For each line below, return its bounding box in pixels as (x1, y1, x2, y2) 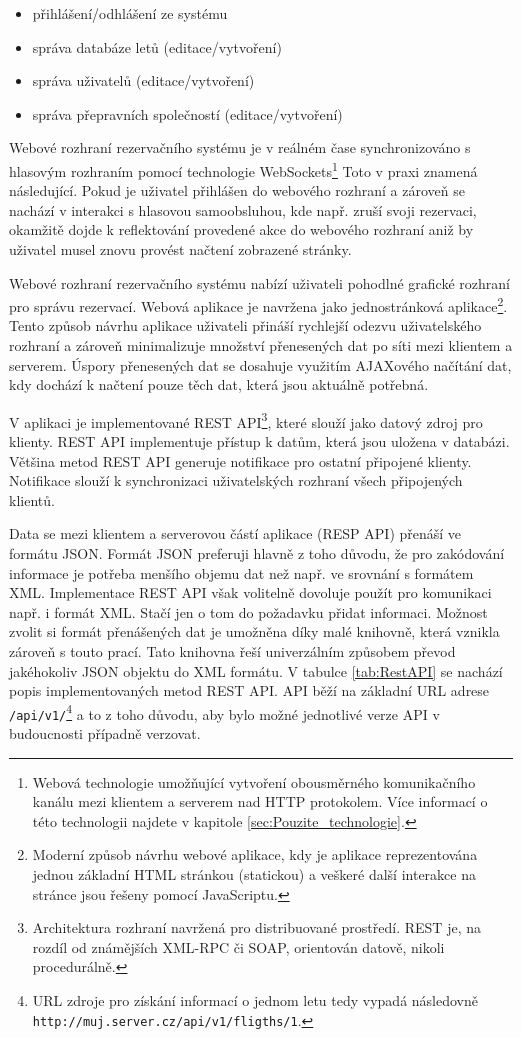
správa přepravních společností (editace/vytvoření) (32, 103, 343, 124)
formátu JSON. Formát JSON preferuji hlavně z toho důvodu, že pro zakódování (9, 543, 505, 564)
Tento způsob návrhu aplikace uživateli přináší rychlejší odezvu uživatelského (9, 315, 482, 336)
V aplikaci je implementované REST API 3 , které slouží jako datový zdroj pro (9, 408, 483, 432)
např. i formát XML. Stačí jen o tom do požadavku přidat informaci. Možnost (9, 601, 488, 622)
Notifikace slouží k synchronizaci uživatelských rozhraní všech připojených (9, 470, 463, 491)
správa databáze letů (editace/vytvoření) (32, 36, 282, 57)
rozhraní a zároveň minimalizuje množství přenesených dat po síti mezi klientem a (9, 335, 513, 356)
